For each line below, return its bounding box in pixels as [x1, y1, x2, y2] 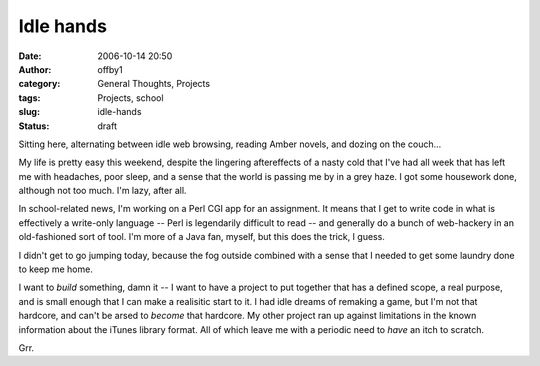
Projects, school [97, 91, 164, 104]
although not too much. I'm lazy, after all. [18, 185, 187, 197]
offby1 [97, 63, 124, 75]
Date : [18, 50, 42, 62]
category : [18, 78, 61, 90]
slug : [18, 106, 40, 118]
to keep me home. [18, 263, 94, 275]
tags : [18, 91, 41, 104]
